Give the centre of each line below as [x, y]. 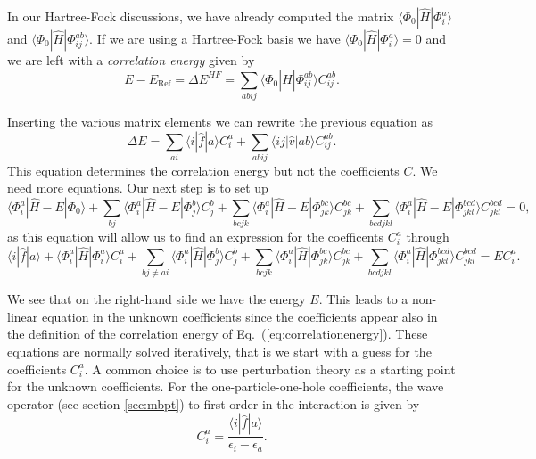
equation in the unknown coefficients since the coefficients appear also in [239, 316]
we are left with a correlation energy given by [131, 60]
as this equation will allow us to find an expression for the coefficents [196, 237]
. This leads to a [363, 299]
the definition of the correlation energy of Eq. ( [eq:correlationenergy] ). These [218, 334]
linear [23, 316]
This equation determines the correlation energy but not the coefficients [203, 170]
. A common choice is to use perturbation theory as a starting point [270, 369]
